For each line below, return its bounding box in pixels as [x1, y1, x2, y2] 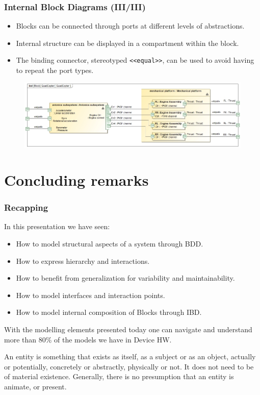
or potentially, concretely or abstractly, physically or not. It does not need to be [4, 361, 254, 372]
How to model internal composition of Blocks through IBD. [16, 307, 202, 317]
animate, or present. [4, 381, 67, 391]
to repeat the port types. [16, 65, 94, 76]
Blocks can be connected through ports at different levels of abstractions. [16, 20, 245, 31]
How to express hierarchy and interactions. [16, 255, 150, 266]
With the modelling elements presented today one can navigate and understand [4, 324, 252, 334]
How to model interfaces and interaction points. [16, 289, 165, 300]
